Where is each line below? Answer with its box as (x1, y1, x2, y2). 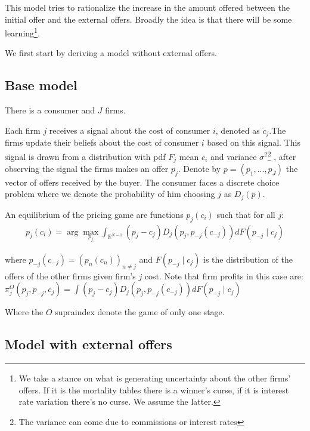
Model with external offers (5, 335, 172, 353)
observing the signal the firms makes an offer (5, 162, 169, 174)
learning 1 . (5, 25, 40, 39)
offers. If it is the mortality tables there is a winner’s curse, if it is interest (18, 383, 289, 396)
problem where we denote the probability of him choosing (5, 187, 215, 200)
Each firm (5, 124, 41, 136)
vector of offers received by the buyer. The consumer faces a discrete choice (5, 176, 280, 188)
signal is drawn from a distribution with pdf (5, 150, 166, 162)
